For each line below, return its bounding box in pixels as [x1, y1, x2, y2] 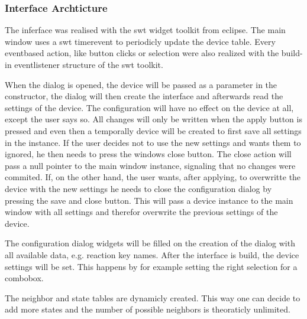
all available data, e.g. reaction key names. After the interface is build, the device [5, 248, 299, 261]
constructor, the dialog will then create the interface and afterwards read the [5, 90, 283, 102]
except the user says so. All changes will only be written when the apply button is [5, 113, 302, 125]
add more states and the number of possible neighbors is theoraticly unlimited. [5, 303, 290, 315]
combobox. [5, 272, 44, 284]
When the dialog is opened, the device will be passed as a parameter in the [5, 78, 277, 90]
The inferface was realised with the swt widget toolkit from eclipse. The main [5, 24, 286, 36]
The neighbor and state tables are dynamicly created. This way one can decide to [5, 291, 300, 304]
